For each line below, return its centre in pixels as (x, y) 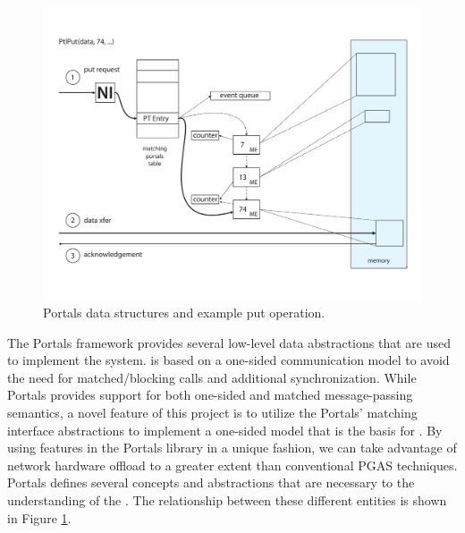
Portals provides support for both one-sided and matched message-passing (210, 395)
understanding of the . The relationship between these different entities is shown (227, 500)
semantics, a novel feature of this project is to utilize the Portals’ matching (212, 413)
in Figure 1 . (39, 517)
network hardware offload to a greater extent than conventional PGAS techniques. (232, 465)
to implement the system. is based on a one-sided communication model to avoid (228, 360)
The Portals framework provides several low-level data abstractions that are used (229, 342)
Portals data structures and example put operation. (184, 313)
